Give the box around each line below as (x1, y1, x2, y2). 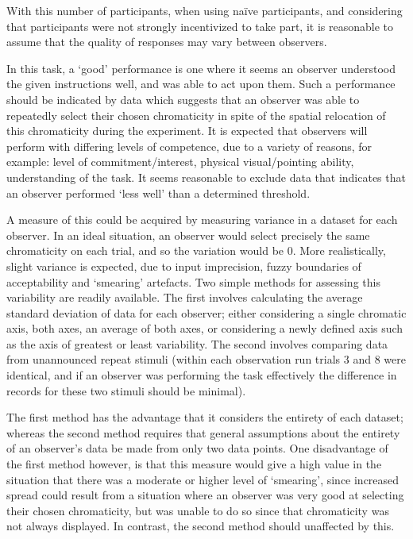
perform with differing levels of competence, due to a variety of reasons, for (6, 137, 372, 154)
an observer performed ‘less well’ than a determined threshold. (6, 184, 311, 201)
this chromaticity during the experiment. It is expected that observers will (6, 122, 368, 139)
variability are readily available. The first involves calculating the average (6, 289, 363, 306)
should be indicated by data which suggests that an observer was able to (6, 90, 360, 107)
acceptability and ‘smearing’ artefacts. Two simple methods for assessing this (6, 273, 380, 290)
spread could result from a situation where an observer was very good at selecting (6, 487, 404, 503)
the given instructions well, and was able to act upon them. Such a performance (6, 75, 396, 92)
